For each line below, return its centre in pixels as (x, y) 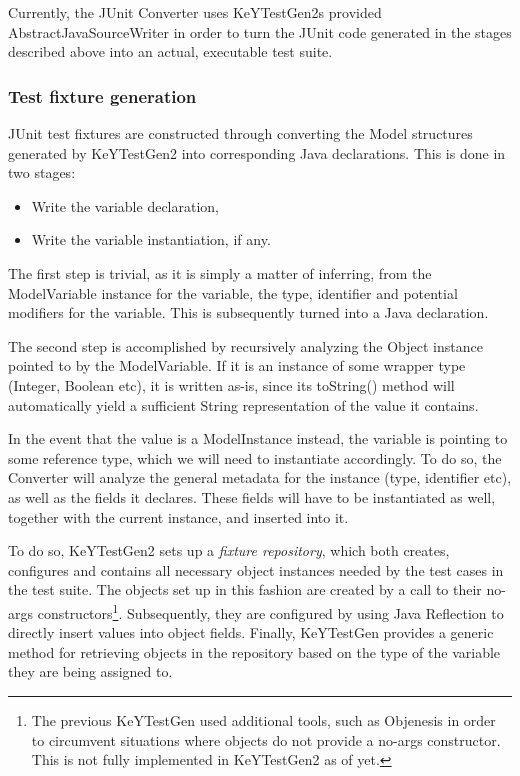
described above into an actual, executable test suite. (170, 51)
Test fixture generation (102, 95)
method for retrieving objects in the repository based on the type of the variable (254, 651)
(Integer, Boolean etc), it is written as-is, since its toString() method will (231, 384)
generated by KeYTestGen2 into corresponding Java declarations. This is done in (257, 152)
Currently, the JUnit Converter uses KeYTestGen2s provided (195, 12)
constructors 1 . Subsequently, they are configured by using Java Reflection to (270, 611)
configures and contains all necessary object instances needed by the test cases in (256, 569)
